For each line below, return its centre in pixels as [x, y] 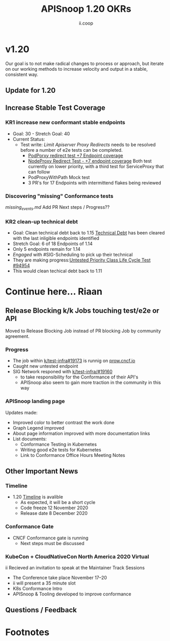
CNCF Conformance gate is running [50, 538]
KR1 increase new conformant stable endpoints [65, 123]
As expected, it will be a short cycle [58, 503]
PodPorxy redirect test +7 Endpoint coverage [76, 155]
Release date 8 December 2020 [54, 513]
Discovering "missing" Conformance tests [59, 196]
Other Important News [42, 472]
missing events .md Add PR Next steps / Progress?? [58, 208]
